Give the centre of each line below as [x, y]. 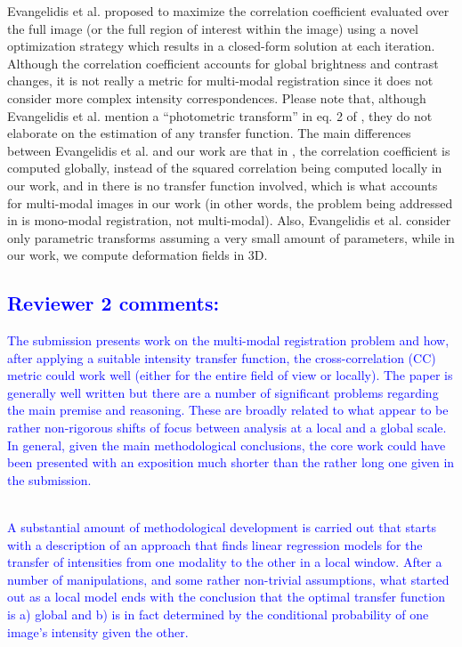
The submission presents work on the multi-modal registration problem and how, [228, 340]
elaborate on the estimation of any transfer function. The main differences [209, 133]
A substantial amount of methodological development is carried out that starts [222, 527]
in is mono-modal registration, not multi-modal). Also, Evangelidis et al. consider [229, 220]
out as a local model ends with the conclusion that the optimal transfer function [226, 597]
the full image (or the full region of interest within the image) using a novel [213, 28]
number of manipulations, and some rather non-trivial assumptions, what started [228, 579]
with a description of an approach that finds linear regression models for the [215, 544]
